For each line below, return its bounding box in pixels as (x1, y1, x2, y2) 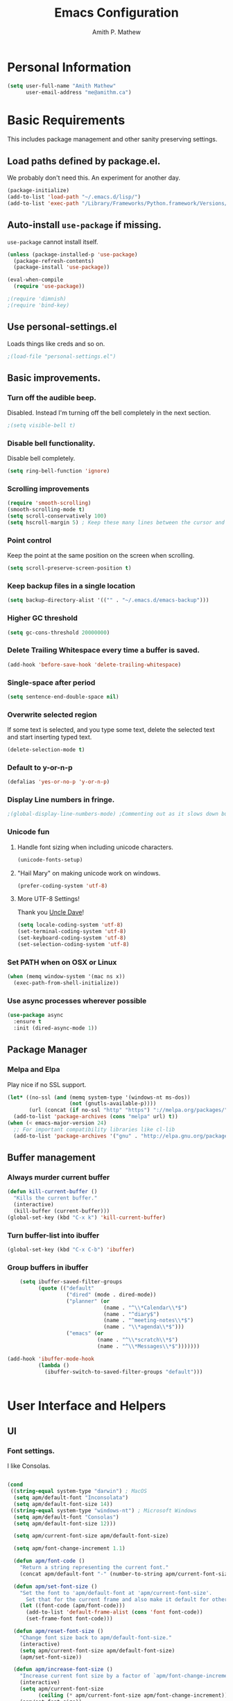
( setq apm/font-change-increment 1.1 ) (13, 1545, 126, 1552)
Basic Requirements (7, 112, 126, 128)
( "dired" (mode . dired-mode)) (66, 1291, 157, 1298)
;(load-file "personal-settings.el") (7, 352, 116, 360)
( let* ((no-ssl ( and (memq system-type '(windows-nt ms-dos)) (7, 1094, 191, 1101)
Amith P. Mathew (92, 28, 141, 36)
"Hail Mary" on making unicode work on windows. (17, 869, 161, 877)
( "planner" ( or (66, 1297, 110, 1305)
